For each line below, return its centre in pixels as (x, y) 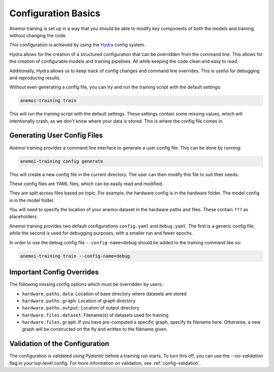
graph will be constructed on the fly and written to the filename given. (95, 329)
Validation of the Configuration (59, 344)
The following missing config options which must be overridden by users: (86, 284)
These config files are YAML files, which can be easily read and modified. (86, 184)
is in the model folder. (32, 200)
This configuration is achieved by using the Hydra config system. (77, 45)
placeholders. (24, 217)
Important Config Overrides (54, 272)
